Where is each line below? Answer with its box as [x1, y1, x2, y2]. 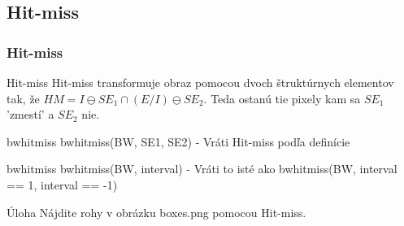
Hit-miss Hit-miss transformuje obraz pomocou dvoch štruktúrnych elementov [7, 74, 394, 90]
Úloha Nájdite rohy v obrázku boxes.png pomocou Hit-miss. [7, 203, 306, 220]
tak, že [7, 89, 40, 106]
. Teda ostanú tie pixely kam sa [203, 89, 361, 106]
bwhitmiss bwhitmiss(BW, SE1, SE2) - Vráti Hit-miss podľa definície [7, 133, 350, 150]
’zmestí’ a [7, 106, 54, 123]
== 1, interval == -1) [7, 176, 118, 193]
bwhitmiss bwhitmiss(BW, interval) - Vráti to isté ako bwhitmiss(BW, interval [7, 160, 397, 177]
